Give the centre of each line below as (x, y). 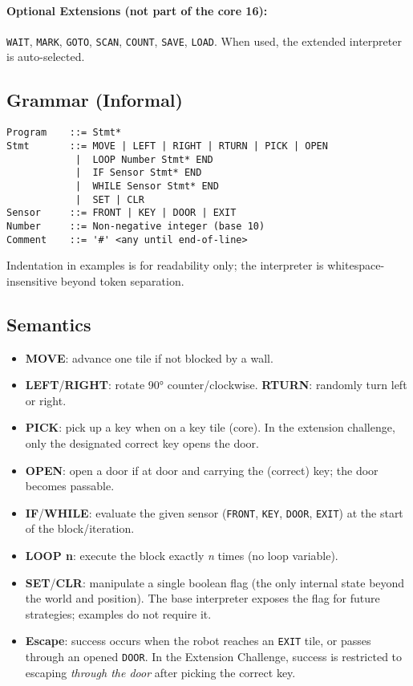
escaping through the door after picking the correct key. (160, 672)
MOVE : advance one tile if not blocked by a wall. (149, 357)
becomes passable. (70, 486)
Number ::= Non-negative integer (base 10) (136, 226)
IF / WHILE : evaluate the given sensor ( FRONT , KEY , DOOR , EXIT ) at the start (214, 512)
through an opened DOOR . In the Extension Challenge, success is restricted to (214, 656)
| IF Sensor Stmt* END (138, 173)
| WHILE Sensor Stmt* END (147, 186)
